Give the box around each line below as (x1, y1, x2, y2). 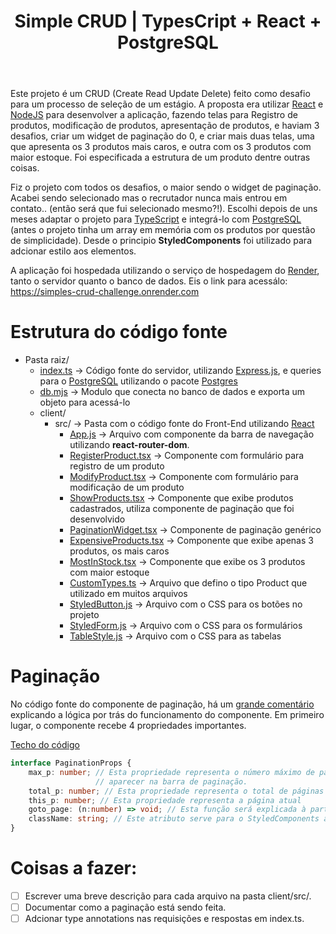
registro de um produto (69, 460, 165, 472)
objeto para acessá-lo (39, 396, 131, 409)
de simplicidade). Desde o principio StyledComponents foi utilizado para (10, 235, 312, 247)
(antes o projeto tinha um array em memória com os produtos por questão (10, 224, 316, 236)
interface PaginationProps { (10, 758, 132, 769)
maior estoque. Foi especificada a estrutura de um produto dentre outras (10, 151, 311, 164)
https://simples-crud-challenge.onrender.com (10, 286, 200, 298)
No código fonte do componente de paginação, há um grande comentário (10, 698, 315, 710)
